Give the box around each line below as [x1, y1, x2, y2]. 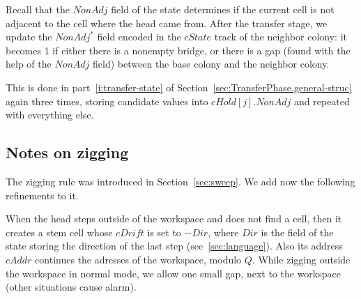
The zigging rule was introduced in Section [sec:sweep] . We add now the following [6, 174, 355, 188]
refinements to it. [6, 187, 79, 202]
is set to [147, 224, 181, 239]
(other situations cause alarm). [6, 279, 137, 294]
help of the [6, 56, 52, 71]
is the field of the [261, 224, 334, 239]
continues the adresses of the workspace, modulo [35, 252, 242, 266]
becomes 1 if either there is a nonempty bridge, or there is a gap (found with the [6, 43, 351, 57]
